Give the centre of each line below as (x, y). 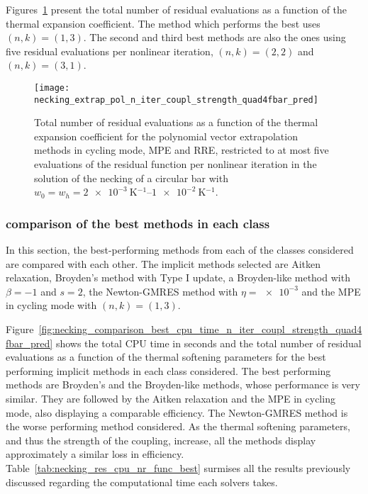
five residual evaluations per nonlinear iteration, (110, 51)
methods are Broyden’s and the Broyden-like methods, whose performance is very (183, 384)
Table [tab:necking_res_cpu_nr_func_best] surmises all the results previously (178, 467)
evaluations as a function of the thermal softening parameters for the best (166, 357)
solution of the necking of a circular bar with (131, 178)
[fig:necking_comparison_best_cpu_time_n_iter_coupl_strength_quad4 (200, 329)
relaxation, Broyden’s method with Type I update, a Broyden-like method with (178, 277)
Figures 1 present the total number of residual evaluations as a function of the (177, 9)
